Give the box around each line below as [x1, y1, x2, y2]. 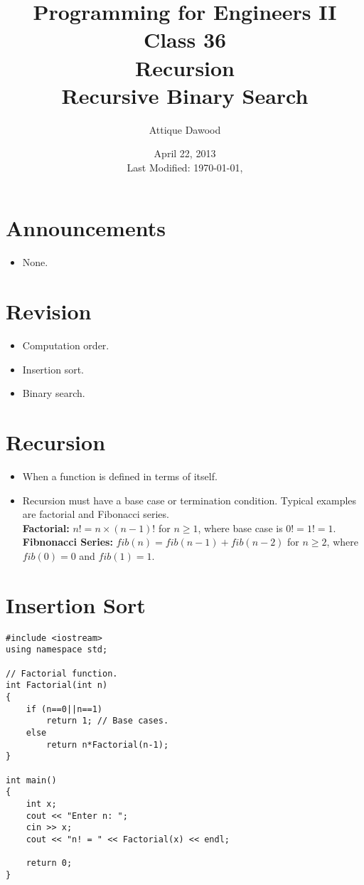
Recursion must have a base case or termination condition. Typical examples [22, 492, 357, 507]
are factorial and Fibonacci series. [22, 507, 169, 521]
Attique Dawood [149, 122, 221, 137]
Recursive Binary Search [61, 80, 309, 110]
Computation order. [22, 338, 109, 353]
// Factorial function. [6, 668, 118, 679]
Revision [6, 297, 92, 326]
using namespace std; [6, 645, 108, 655]
